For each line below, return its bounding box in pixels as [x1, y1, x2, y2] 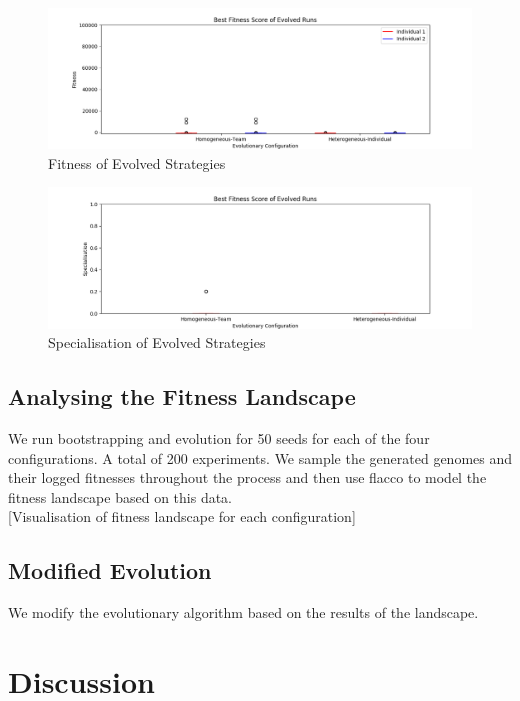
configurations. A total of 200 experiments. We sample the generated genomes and [8, 447, 513, 468]
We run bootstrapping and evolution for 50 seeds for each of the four [8, 427, 430, 448]
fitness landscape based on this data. [8, 486, 232, 507]
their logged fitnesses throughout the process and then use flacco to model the [8, 467, 487, 488]
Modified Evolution [8, 555, 212, 586]
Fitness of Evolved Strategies [48, 152, 226, 173]
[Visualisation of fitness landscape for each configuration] [8, 506, 356, 527]
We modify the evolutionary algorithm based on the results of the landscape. [8, 602, 479, 623]
